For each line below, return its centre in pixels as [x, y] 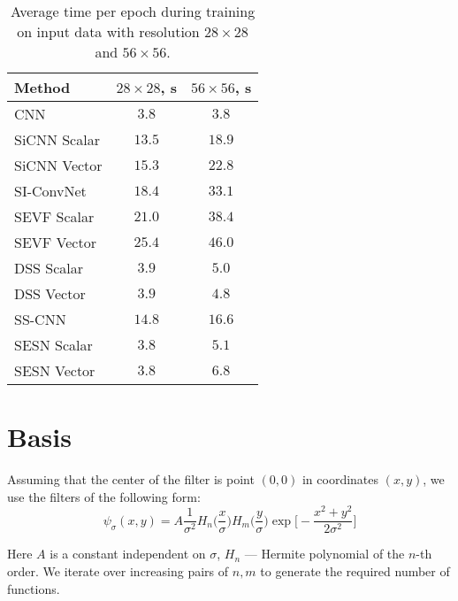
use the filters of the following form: [104, 496]
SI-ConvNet [50, 191]
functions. [34, 588]
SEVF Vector [55, 242]
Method [42, 87]
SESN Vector [55, 370]
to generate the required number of [355, 571]
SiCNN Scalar [57, 139]
